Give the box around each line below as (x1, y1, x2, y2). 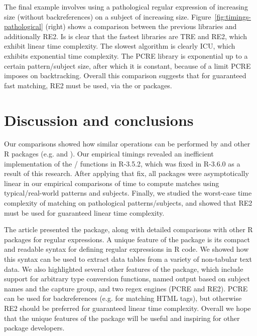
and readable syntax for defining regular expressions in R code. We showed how (4, 244, 249, 254)
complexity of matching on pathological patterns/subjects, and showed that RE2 (4, 198, 252, 208)
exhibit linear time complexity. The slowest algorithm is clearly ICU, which (4, 41, 235, 51)
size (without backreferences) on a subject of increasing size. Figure (4, 11, 211, 22)
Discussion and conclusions (4, 109, 194, 130)
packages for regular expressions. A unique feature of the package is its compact (4, 234, 250, 244)
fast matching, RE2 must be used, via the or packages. (4, 80, 172, 90)
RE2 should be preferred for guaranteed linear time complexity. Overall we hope (4, 302, 251, 313)
